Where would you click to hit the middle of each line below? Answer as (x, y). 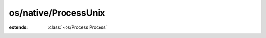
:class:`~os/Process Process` (78, 27)
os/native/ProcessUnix (57, 13)
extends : (18, 27)
